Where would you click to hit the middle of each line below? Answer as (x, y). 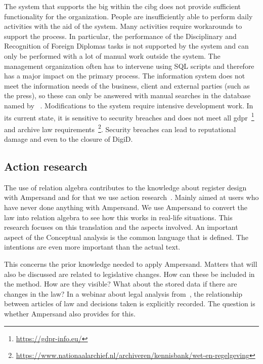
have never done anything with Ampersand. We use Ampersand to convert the (126, 207)
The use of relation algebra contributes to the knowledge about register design (125, 187)
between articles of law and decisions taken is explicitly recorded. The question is (130, 304)
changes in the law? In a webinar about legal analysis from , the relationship (123, 293)
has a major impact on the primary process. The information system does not (125, 76)
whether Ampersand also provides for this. (70, 313)
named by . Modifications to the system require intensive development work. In (129, 105)
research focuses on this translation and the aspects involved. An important (121, 227)
